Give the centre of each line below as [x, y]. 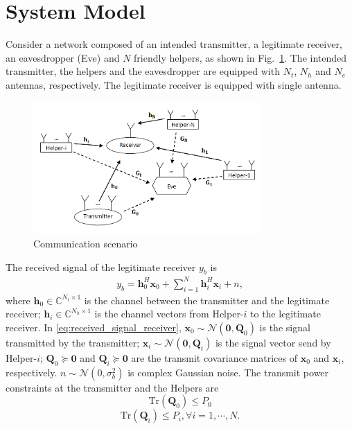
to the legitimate [285, 314]
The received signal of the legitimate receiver [101, 266]
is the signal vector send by [273, 342]
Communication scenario [86, 244]
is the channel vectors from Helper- [169, 314]
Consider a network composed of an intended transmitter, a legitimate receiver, [174, 44]
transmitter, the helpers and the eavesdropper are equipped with [143, 71]
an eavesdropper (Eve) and [63, 57]
